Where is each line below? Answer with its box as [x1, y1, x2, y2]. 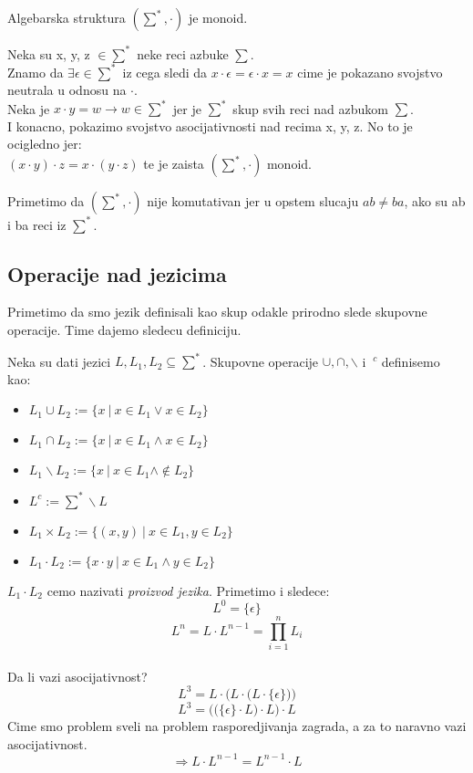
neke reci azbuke [137, 44, 229, 63]
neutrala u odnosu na [7, 80, 127, 99]
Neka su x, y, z [7, 44, 90, 63]
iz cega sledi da [122, 62, 208, 81]
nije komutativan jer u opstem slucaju [147, 192, 359, 211]
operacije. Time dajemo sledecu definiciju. [7, 319, 242, 339]
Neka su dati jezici [7, 351, 111, 371]
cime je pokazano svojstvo [297, 62, 443, 81]
